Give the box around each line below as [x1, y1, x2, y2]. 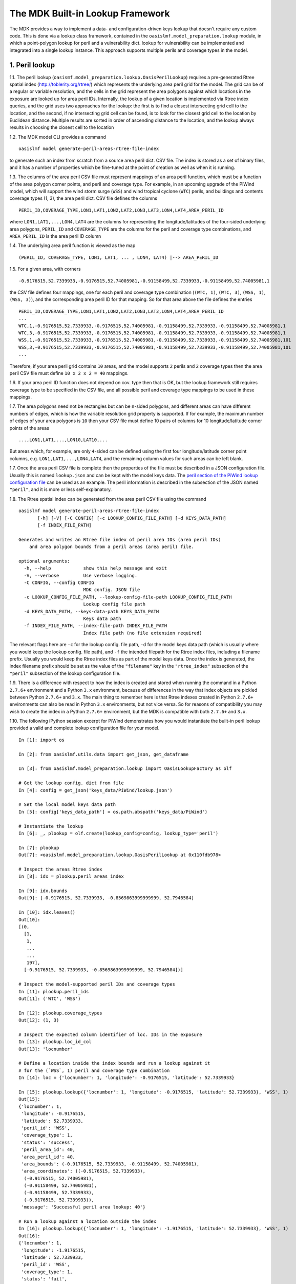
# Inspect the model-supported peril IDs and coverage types [18, 981, 175, 987]
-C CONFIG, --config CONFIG [24, 580, 95, 586]
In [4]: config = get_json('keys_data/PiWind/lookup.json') [18, 787, 173, 793]
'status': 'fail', [21, 1276, 68, 1282]
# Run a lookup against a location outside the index [18, 1219, 156, 1224]
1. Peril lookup [9, 61, 55, 69]
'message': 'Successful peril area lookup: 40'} [21, 1204, 146, 1210]
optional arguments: [18, 558, 70, 564]
